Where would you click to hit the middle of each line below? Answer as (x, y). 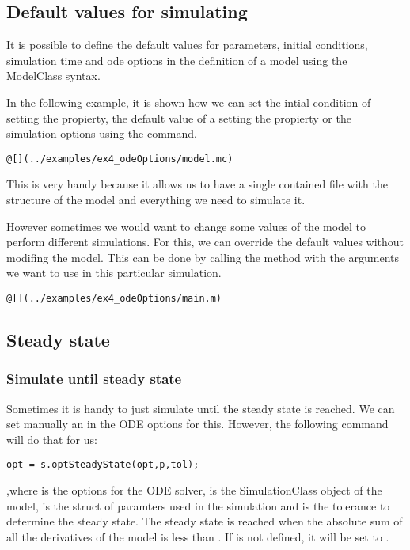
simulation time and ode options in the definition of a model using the (177, 60)
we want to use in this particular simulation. (114, 273)
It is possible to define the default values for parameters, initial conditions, (187, 45)
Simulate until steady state (94, 379)
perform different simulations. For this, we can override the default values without (205, 242)
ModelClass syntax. (53, 76)
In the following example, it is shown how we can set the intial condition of (189, 102)
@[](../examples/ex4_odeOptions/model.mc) (120, 159)
